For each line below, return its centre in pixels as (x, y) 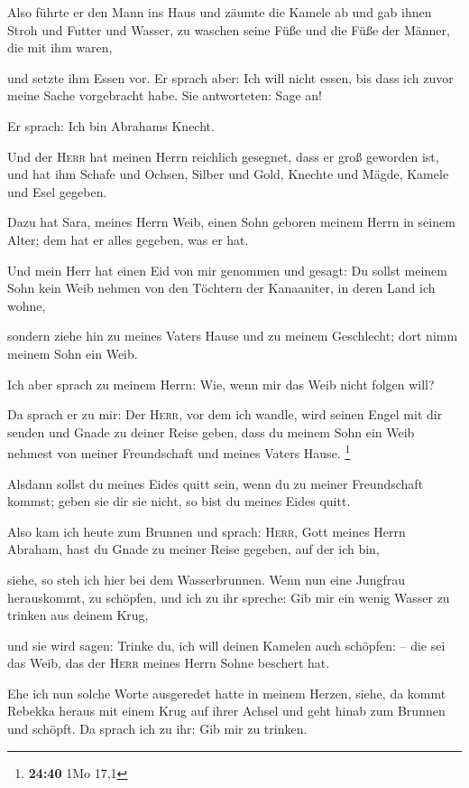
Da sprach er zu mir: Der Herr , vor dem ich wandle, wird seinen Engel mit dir (225, 414)
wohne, (27, 305)
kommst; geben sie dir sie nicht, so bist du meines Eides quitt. (179, 501)
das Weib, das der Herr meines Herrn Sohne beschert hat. (169, 663)
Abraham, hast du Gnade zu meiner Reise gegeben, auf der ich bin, (193, 549)
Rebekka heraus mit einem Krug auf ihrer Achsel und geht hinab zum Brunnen (226, 711)
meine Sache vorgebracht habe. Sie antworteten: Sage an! (165, 95)
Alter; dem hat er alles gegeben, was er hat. (128, 239)
